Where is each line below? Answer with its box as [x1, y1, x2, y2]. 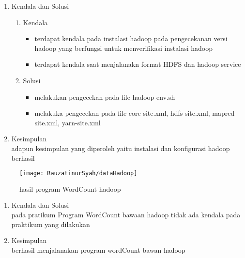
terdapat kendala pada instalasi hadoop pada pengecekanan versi [34, 33, 228, 44]
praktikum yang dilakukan [11, 219, 90, 229]
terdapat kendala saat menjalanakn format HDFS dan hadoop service [34, 59, 241, 69]
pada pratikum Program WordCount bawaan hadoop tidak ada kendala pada [11, 209, 241, 219]
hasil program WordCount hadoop [19, 183, 121, 194]
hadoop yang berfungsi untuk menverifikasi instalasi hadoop [34, 43, 213, 53]
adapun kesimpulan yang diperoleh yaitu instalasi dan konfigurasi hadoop [11, 143, 230, 153]
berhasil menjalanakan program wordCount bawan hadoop [11, 244, 185, 255]
